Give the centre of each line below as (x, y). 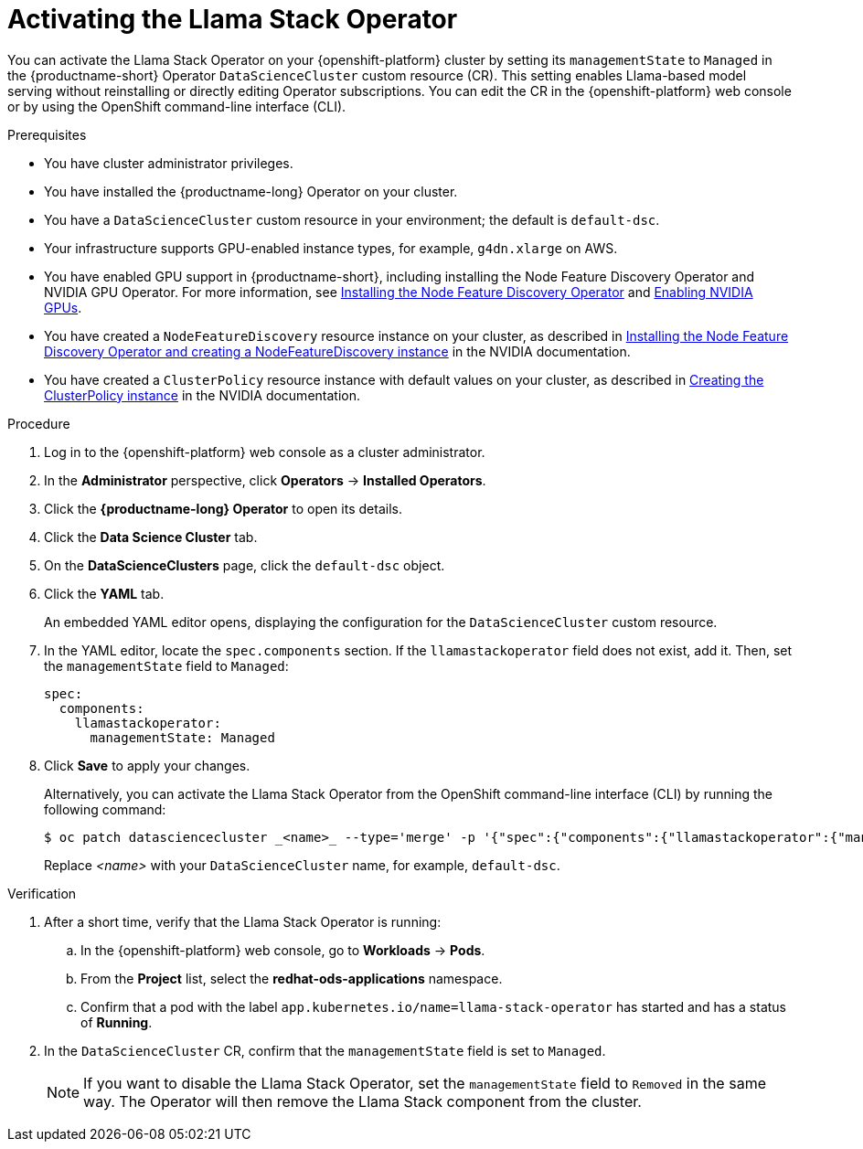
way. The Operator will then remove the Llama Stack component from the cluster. (362, 1101)
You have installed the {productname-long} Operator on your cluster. (251, 191)
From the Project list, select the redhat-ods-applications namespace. (292, 978)
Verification (42, 893)
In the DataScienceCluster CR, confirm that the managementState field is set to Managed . (325, 1050)
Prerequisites (47, 134)
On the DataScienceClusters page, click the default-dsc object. (245, 565)
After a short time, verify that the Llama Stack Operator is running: (243, 921)
